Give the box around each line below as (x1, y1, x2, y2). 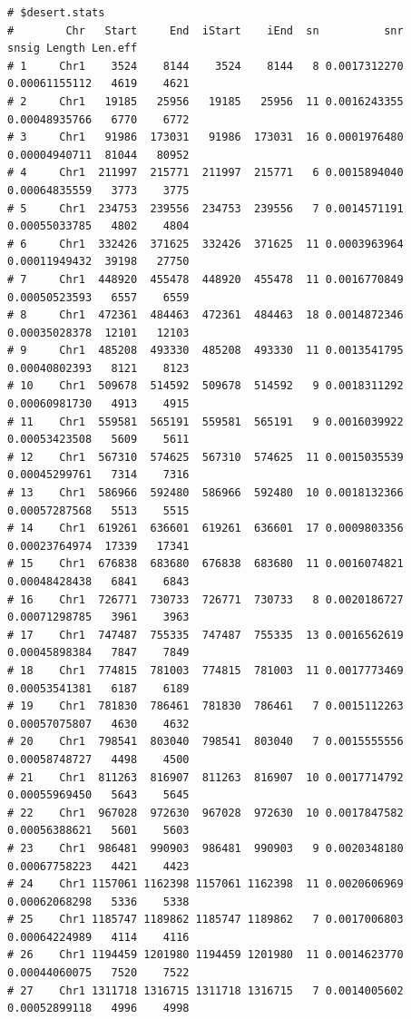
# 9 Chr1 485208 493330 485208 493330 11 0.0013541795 (7, 344, 404, 358)
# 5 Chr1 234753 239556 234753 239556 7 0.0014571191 (7, 201, 404, 215)
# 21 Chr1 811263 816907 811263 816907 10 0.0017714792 (7, 770, 404, 784)
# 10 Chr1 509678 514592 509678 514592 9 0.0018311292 (7, 379, 404, 393)
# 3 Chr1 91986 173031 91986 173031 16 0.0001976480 (7, 131, 404, 144)
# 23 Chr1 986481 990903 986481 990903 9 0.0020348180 (7, 841, 404, 855)
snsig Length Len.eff (7, 42, 138, 55)
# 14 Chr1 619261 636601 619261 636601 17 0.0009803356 (7, 522, 404, 535)
